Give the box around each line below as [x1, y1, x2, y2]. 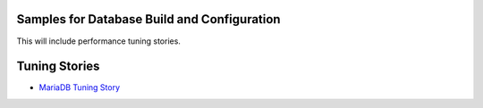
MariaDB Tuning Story [38, 82, 121, 93]
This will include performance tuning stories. [16, 36, 181, 46]
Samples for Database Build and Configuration [16, 12, 281, 27]
